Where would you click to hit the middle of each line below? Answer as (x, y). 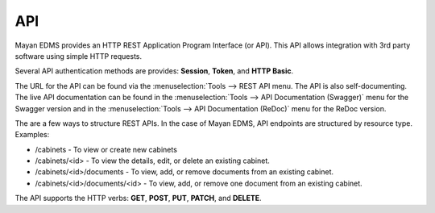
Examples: (32, 135)
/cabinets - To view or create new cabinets (106, 149)
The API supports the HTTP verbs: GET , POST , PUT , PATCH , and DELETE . (138, 198)
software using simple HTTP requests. (79, 56)
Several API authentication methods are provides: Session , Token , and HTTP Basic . (154, 71)
